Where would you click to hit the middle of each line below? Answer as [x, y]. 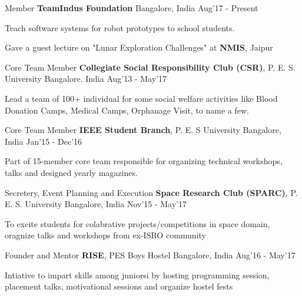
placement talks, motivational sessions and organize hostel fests [119, 286]
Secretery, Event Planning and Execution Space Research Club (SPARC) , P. [151, 192]
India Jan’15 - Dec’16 [44, 141]
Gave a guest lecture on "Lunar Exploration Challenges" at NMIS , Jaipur [139, 47]
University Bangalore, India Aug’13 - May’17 [86, 79]
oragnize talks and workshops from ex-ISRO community [105, 235]
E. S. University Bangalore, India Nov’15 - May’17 [96, 204]
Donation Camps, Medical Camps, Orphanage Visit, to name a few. [127, 110]
